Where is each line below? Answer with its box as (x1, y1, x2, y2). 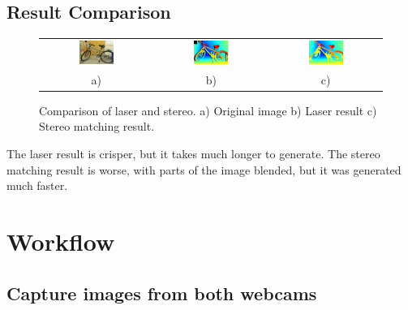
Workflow (6, 224, 115, 257)
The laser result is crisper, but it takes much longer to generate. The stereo (6, 144, 380, 161)
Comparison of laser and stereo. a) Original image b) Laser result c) (39, 101, 377, 118)
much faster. (6, 177, 68, 194)
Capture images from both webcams (6, 280, 317, 305)
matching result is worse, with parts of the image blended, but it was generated (6, 161, 402, 178)
